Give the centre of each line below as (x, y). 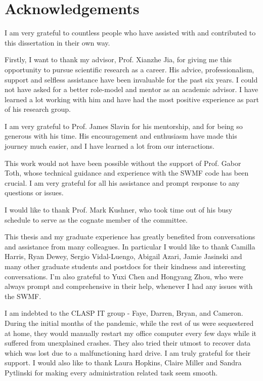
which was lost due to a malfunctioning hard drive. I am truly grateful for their (128, 352)
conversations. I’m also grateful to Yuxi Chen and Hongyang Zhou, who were (124, 276)
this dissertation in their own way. (57, 42)
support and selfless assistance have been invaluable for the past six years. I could (131, 79)
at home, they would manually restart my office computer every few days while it (131, 333)
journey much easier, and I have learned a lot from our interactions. (109, 146)
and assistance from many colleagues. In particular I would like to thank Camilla (130, 246)
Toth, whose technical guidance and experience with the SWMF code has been (127, 173)
